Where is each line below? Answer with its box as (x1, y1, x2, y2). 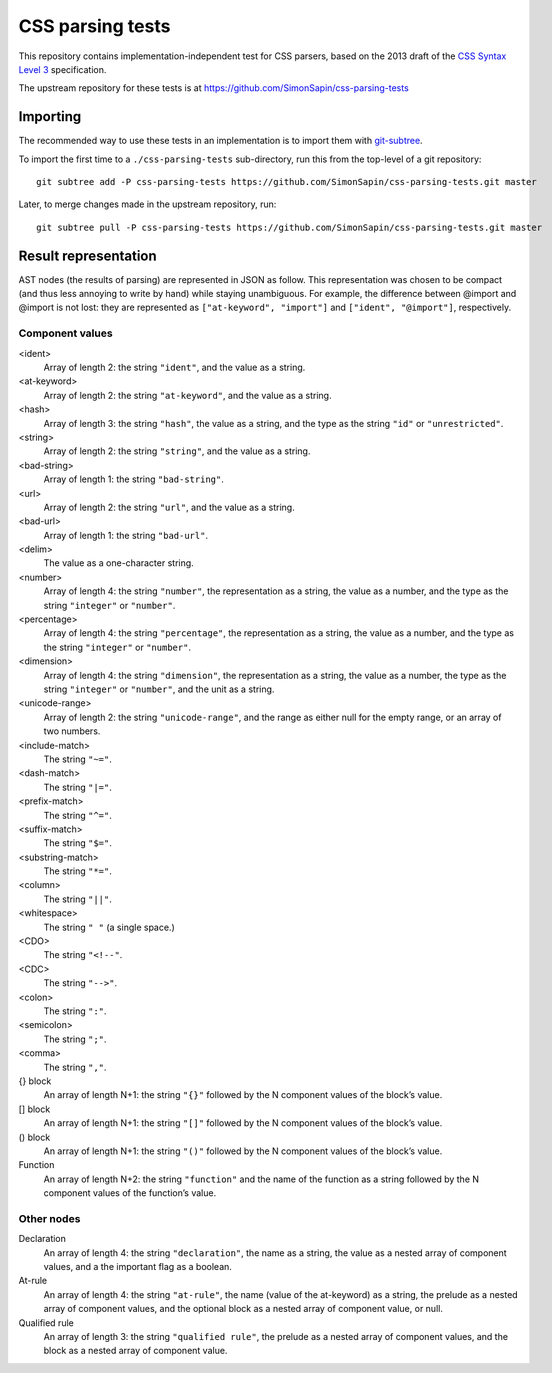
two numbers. (43, 725, 101, 737)
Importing (18, 108, 82, 125)
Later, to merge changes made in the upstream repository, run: (18, 198, 277, 210)
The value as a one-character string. (43, 557, 194, 569)
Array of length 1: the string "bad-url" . (43, 529, 209, 541)
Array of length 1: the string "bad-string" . (43, 473, 224, 485)
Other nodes (18, 1211, 81, 1225)
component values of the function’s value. (43, 1187, 217, 1199)
